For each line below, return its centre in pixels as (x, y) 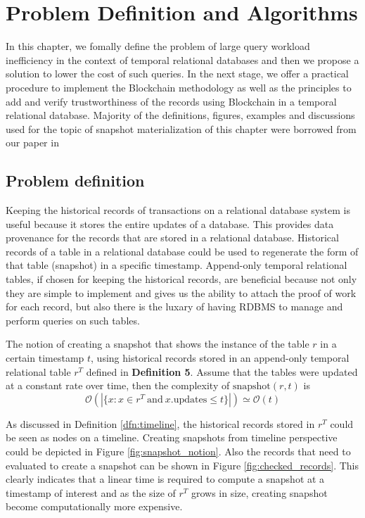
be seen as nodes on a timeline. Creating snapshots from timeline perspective (172, 437)
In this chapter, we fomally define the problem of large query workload (158, 46)
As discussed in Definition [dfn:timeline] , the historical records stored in (160, 423)
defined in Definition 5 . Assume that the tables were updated (222, 371)
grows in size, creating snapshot (259, 492)
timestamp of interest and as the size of (91, 492)
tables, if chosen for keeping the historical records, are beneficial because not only (181, 279)
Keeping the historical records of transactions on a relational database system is (178, 210)
